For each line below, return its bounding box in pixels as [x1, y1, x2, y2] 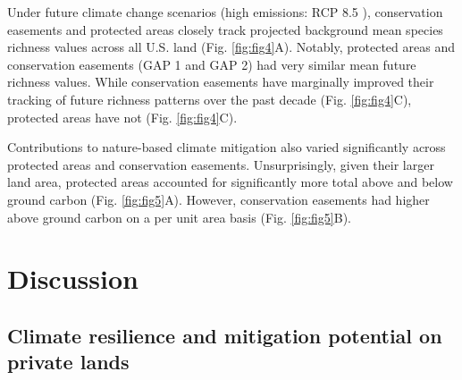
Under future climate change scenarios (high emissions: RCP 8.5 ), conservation [7, 3, 443, 21]
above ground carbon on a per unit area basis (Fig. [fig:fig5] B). [7, 207, 351, 226]
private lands [7, 348, 130, 376]
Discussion [7, 260, 139, 297]
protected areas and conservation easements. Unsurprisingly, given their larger [7, 155, 434, 173]
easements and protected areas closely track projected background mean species [7, 20, 443, 38]
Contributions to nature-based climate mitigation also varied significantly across [7, 138, 446, 156]
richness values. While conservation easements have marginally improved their [7, 72, 434, 91]
